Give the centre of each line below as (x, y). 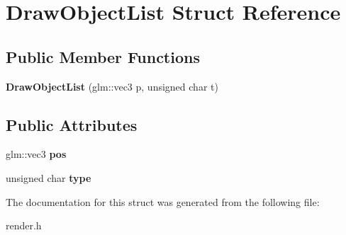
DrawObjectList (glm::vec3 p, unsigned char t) (112, 86)
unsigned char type (49, 177)
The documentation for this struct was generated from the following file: (163, 201)
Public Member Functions (103, 56)
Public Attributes (72, 124)
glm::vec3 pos (36, 154)
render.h (24, 225)
